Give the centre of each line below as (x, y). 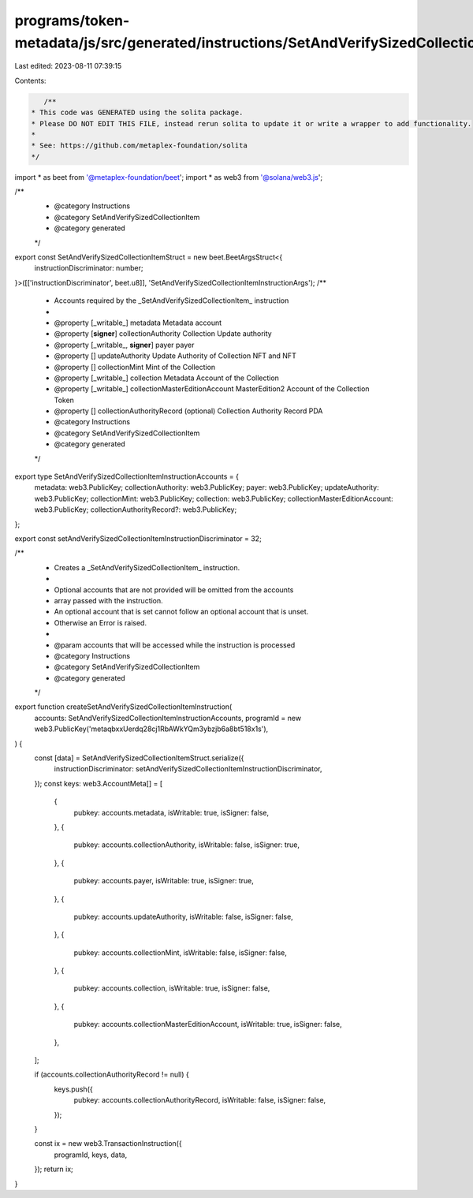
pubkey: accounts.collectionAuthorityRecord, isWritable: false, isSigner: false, (200, 1100)
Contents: (30, 80)
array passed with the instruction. (108, 600)
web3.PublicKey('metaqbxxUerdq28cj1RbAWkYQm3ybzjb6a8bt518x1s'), (151, 729)
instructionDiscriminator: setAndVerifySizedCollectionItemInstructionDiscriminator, (188, 769)
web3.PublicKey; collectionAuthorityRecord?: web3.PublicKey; (136, 509)
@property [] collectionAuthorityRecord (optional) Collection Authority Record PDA (188, 411)
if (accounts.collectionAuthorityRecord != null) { (112, 1075)
